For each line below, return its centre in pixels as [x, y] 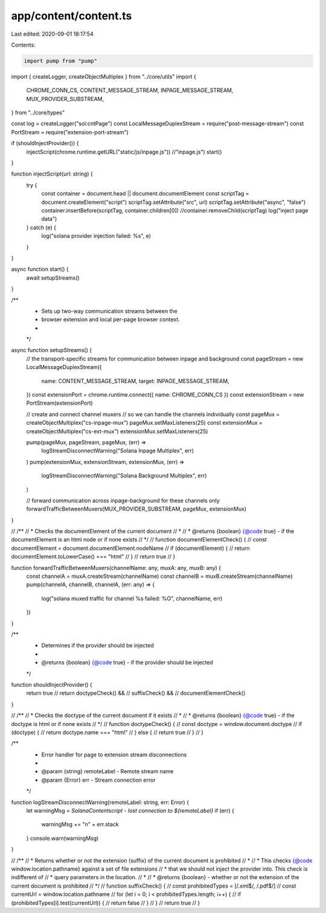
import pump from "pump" [61, 61]
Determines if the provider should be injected [97, 646]
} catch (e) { [41, 227]
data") [49, 219]
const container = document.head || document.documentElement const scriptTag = [145, 194]
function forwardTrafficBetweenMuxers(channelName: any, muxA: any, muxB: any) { [116, 568]
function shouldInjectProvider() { [52, 684]
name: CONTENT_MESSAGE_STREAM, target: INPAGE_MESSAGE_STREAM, [135, 381]
